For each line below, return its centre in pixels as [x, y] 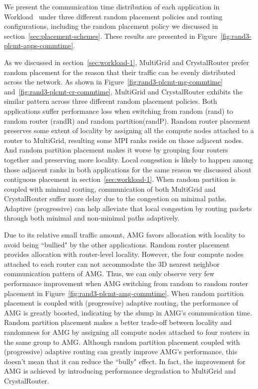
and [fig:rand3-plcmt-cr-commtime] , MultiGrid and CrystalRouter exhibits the [123, 91]
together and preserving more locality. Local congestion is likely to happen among [129, 159]
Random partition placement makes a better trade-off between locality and [118, 322]
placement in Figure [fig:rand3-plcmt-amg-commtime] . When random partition [124, 293]
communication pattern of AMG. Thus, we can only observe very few [109, 273]
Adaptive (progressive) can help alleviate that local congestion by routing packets [128, 208]
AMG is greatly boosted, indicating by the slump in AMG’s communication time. [128, 312]
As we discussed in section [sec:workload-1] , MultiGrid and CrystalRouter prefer [127, 62]
